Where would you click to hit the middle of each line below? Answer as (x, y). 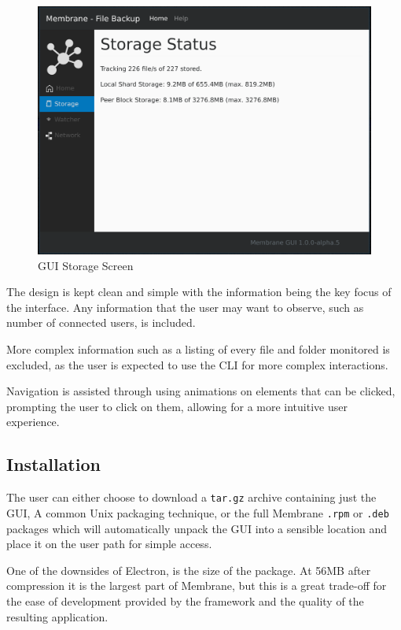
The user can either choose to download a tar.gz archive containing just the (191, 497)
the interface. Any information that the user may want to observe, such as (185, 307)
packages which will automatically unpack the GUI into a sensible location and (197, 528)
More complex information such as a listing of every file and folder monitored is (198, 349)
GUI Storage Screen (86, 265)
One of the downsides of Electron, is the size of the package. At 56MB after (189, 570)
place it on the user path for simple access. (109, 544)
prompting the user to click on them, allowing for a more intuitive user (177, 406)
